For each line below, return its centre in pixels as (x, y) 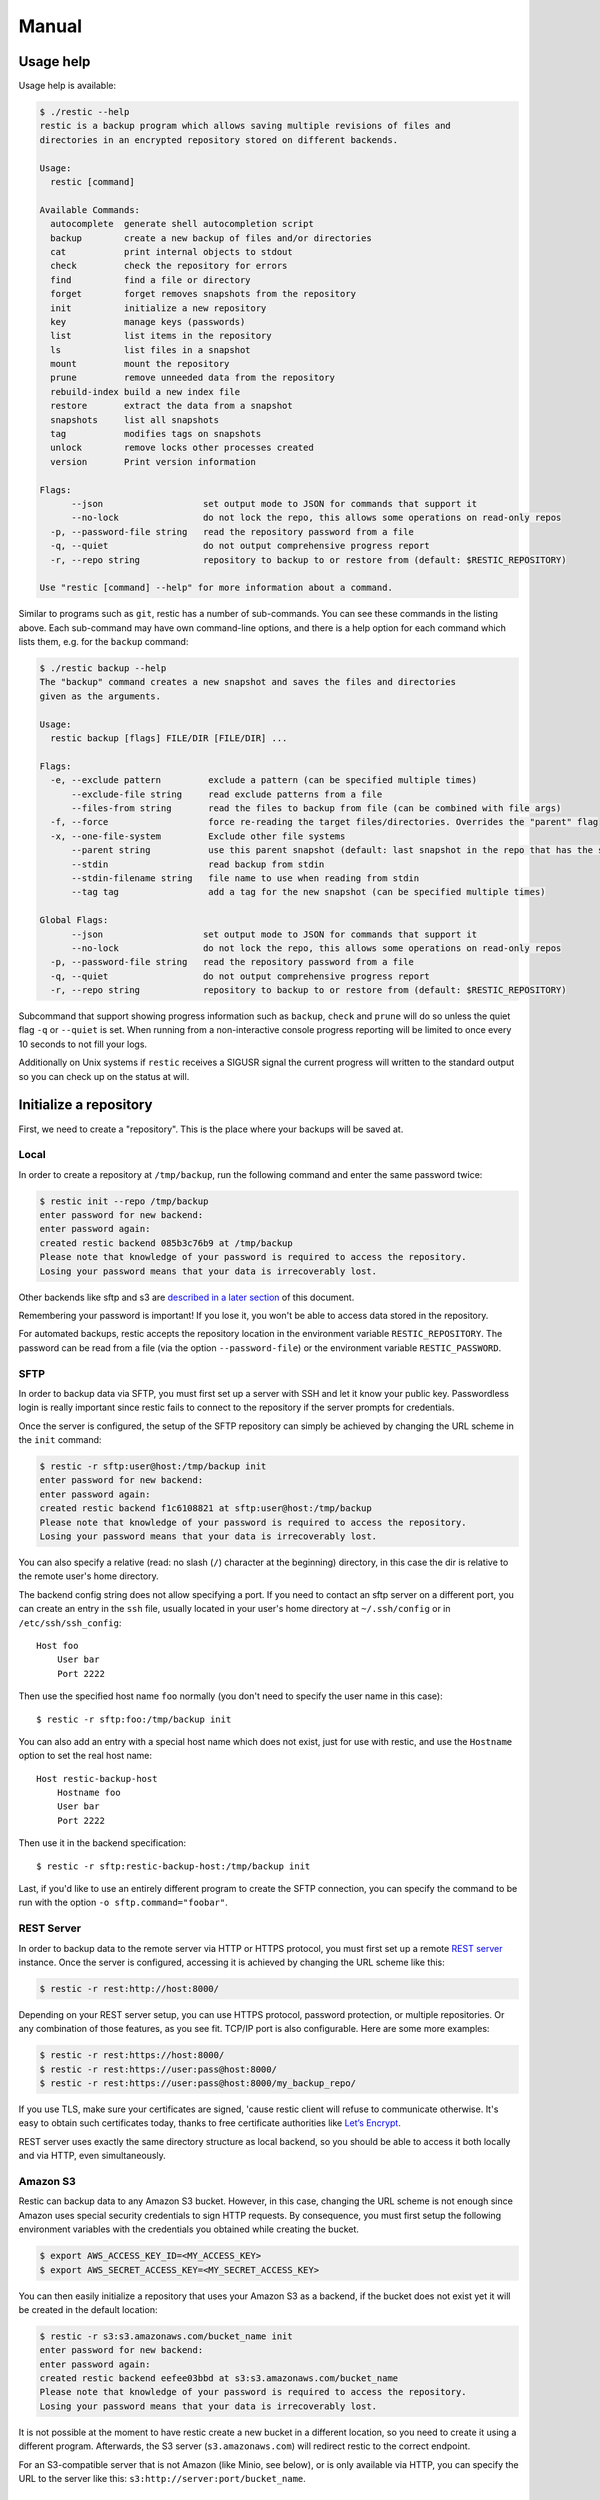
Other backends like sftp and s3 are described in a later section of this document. (186, 1297)
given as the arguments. (100, 696)
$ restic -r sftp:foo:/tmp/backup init (134, 1719)
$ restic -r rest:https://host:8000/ (132, 2055)
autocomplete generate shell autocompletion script (182, 224)
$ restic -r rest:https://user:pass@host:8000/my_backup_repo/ (198, 2083)
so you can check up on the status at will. (104, 1076)
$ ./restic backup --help (103, 668)
